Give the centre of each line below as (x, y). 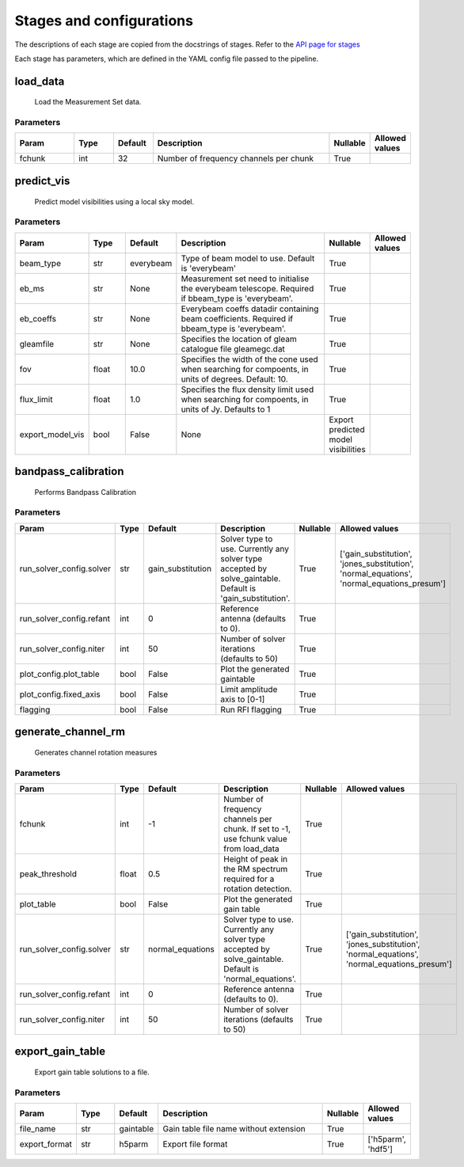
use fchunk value (255, 838)
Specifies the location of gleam (239, 339)
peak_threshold (48, 873)
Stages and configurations (104, 21)
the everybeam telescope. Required (247, 288)
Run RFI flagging (251, 709)
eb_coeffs (38, 318)
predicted (347, 429)
